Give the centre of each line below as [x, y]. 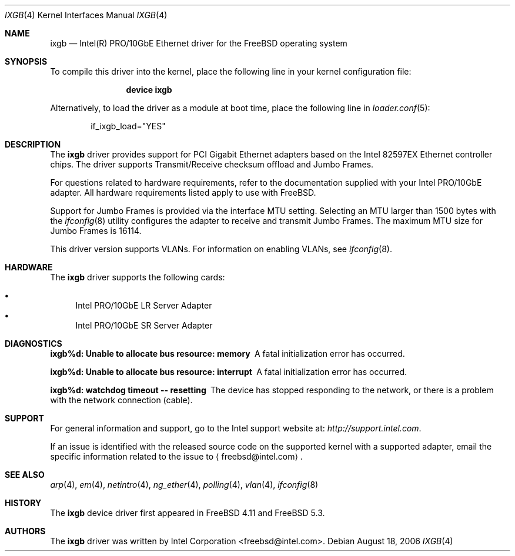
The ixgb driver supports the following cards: [138, 277]
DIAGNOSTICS [34, 344]
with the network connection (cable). [121, 400]
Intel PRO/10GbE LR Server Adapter [144, 305]
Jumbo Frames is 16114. [96, 231]
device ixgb [149, 90]
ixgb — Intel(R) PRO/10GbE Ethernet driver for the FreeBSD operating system [199, 43]
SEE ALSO [25, 475]
